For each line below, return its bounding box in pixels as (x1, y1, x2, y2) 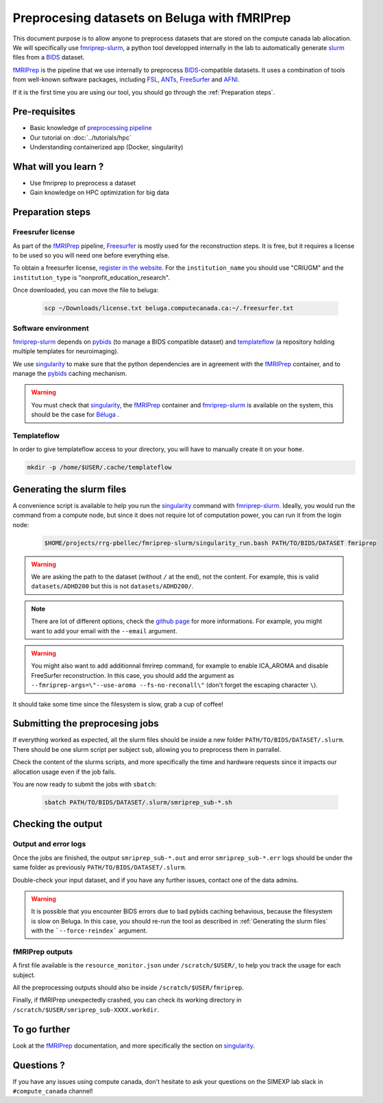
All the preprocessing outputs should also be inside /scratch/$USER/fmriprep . (12, 983, 245, 992)
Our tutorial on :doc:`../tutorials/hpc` (29, 134, 132, 142)
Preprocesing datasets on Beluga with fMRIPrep (12, 10, 291, 25)
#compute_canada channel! (12, 1087, 93, 1095)
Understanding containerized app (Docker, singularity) (29, 143, 184, 151)
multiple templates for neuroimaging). (12, 347, 119, 355)
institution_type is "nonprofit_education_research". (12, 273, 171, 281)
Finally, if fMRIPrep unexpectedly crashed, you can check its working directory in (12, 996, 242, 1004)
